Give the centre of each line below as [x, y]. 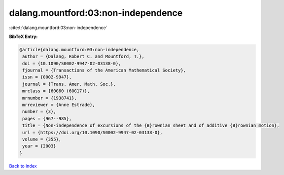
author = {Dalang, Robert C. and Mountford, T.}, [84, 56]
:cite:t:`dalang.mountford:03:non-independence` [58, 28]
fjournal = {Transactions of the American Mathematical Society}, [104, 70]
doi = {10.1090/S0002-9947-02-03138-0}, [72, 63]
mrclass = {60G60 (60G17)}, [56, 91]
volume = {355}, [42, 139]
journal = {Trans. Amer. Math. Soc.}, [69, 84]
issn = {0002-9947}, [47, 77]
